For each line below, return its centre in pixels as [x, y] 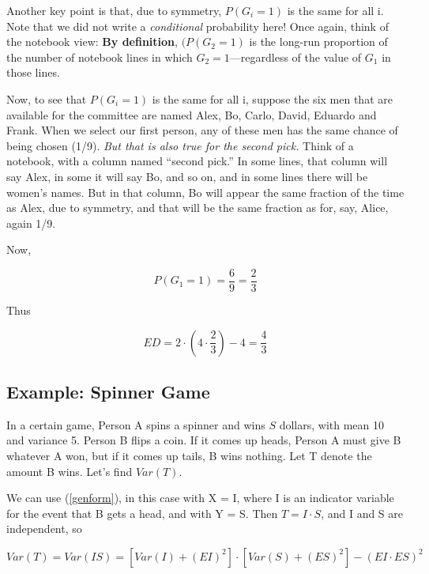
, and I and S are [362, 513]
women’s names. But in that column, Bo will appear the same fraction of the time [205, 192]
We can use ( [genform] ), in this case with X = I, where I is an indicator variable [200, 498]
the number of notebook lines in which [100, 57]
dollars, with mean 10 [332, 424]
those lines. [33, 72]
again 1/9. [31, 223]
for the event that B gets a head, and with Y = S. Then [142, 513]
